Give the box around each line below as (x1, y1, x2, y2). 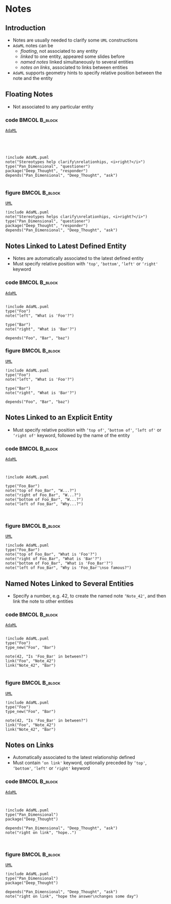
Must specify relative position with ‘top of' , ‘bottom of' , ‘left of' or (12, 426, 162, 433)
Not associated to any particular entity (12, 104, 94, 110)
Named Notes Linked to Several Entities (5, 579, 134, 588)
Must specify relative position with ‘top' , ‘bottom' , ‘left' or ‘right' (12, 261, 158, 267)
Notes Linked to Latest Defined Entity (5, 241, 127, 250)
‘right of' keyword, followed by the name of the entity (12, 432, 130, 438)
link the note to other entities (12, 598, 73, 605)
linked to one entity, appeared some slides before (20, 53, 125, 59)
